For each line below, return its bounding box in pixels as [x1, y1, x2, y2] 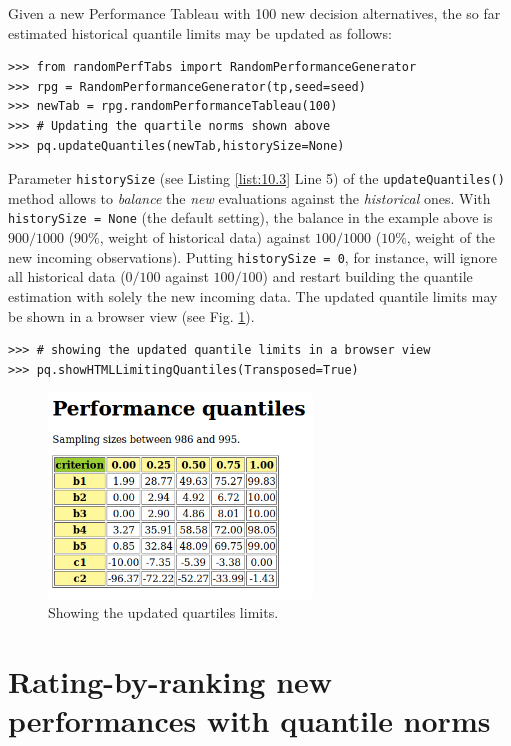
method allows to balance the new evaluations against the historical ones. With [8, 187, 491, 208]
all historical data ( [8, 266, 126, 287]
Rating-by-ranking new [8, 661, 333, 702]
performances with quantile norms [8, 700, 491, 741]
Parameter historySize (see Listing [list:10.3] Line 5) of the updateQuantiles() [8, 168, 505, 189]
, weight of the [406, 227, 496, 248]
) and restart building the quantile [262, 266, 473, 287]
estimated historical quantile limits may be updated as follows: [8, 22, 392, 43]
